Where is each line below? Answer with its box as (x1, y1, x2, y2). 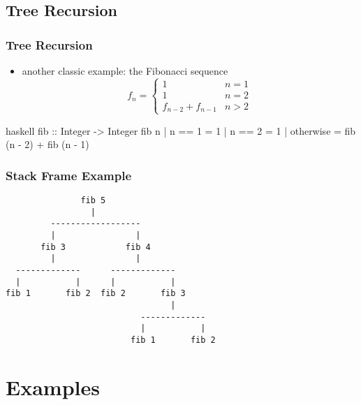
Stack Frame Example (6, 166, 132, 184)
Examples (6, 372, 100, 401)
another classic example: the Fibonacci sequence (22, 64, 228, 78)
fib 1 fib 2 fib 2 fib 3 (6, 288, 186, 299)
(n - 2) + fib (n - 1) (6, 137, 89, 152)
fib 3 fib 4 (40, 242, 151, 252)
